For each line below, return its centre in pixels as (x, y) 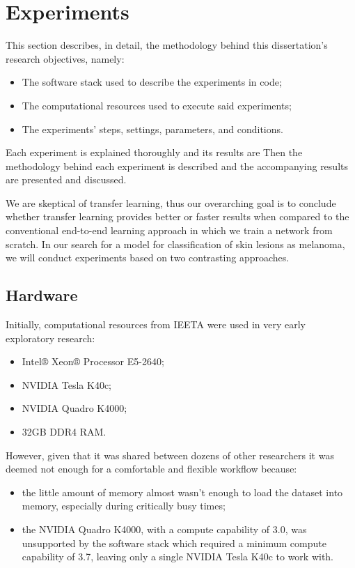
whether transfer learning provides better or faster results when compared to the (177, 216)
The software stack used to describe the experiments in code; (152, 82)
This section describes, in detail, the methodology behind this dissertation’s (167, 45)
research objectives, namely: (65, 58)
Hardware (42, 295)
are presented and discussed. (66, 179)
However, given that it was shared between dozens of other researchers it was (170, 455)
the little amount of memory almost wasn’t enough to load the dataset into (182, 492)
